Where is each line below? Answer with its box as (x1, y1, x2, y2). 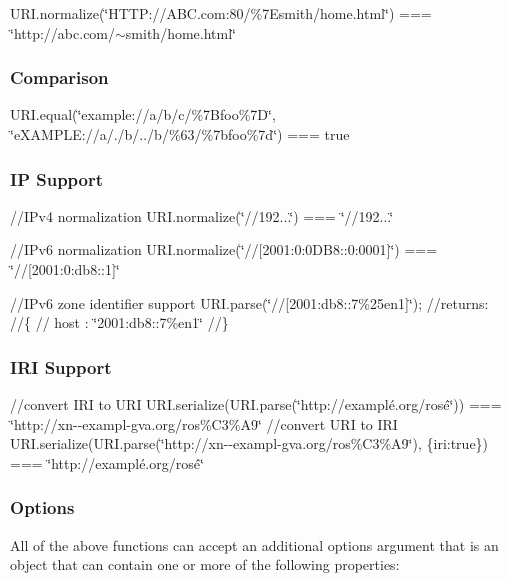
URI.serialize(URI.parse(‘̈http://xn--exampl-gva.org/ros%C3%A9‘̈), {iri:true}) (10, 433, 489, 454)
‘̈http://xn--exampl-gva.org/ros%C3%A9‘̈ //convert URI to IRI (10, 413, 398, 434)
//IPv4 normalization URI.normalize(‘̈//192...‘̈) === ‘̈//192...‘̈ (10, 205, 394, 226)
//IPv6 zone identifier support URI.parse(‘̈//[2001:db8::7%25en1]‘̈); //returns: (10, 292, 489, 313)
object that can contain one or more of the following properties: (10, 554, 400, 575)
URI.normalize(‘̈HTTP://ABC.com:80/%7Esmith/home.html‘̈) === (10, 3, 432, 23)
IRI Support (10, 354, 112, 379)
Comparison (10, 65, 109, 90)
